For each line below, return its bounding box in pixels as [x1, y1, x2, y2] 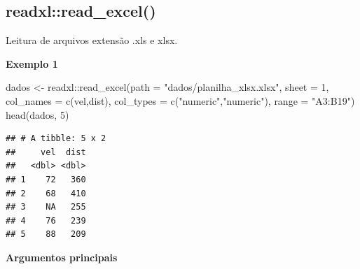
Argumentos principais [6, 249, 118, 264]
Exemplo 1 [6, 56, 58, 71]
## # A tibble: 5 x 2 [6, 133, 106, 144]
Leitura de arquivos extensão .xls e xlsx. [6, 33, 178, 48]
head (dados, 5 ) [6, 107, 69, 122]
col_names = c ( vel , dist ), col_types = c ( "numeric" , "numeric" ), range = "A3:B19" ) [6, 93, 355, 108]
